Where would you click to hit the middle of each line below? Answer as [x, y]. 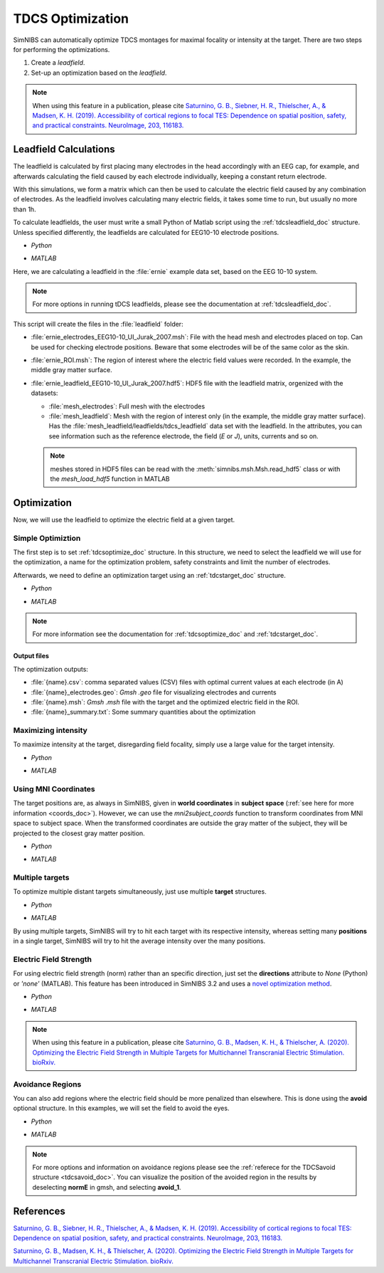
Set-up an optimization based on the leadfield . [99, 73]
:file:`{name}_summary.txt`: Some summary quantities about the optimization [143, 712]
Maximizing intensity [50, 731]
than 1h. [25, 209]
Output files [31, 656]
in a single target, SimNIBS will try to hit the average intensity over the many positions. [139, 941]
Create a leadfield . [58, 63]
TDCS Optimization [71, 19]
